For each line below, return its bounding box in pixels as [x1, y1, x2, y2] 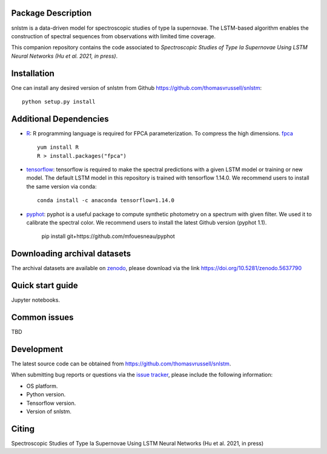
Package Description [11, 8, 92, 18]
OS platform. [26, 382, 58, 390]
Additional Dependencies [11, 113, 109, 124]
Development [11, 344, 64, 354]
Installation [11, 68, 54, 78]
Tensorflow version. [26, 399, 76, 407]
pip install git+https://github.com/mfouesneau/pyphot [41, 232, 175, 240]
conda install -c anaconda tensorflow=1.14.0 [37, 197, 175, 204]
